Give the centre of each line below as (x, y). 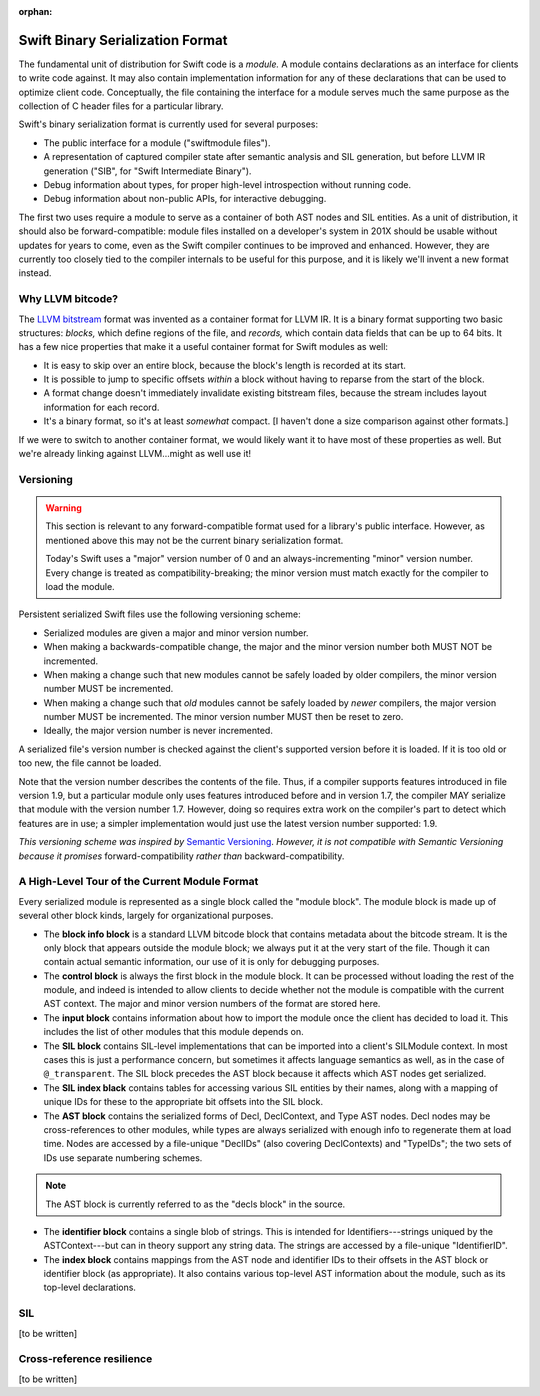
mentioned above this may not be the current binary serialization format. (194, 540)
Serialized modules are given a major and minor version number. (176, 632)
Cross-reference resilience (85, 1359)
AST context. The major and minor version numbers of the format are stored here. (212, 1004)
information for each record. (101, 407)
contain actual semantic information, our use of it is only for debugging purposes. (211, 962)
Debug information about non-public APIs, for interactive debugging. (185, 199)
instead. (35, 273)
